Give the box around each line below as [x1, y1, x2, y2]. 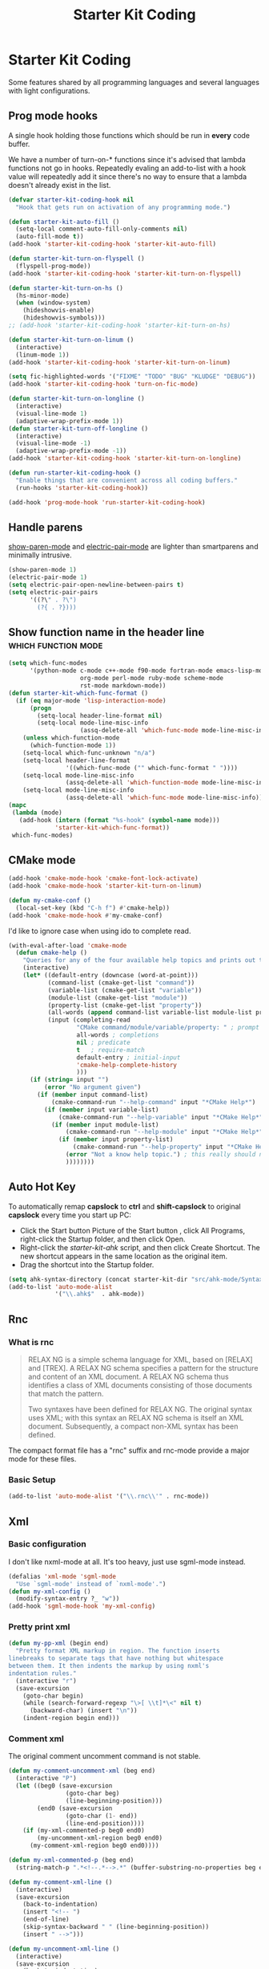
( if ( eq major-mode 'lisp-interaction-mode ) [15, 696, 167, 704]
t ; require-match [76, 1046, 146, 1054]
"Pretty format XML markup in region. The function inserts [15, 1647, 220, 1655]
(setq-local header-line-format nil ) [37, 711, 163, 720]
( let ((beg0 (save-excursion [15, 1782, 113, 1790]
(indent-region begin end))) [22, 1714, 120, 1722]
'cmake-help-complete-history [76, 1061, 178, 1069]
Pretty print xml [8, 1621, 70, 1633]
